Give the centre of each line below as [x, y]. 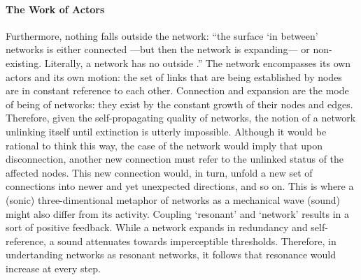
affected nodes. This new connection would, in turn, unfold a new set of [159, 172]
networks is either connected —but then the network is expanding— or [158, 49]
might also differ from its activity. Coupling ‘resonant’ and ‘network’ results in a [177, 213]
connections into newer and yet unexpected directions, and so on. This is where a [180, 186]
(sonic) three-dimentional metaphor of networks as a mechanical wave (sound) [173, 199]
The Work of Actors [55, 9]
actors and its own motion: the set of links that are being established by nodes [174, 76]
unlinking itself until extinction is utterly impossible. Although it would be [166, 131]
